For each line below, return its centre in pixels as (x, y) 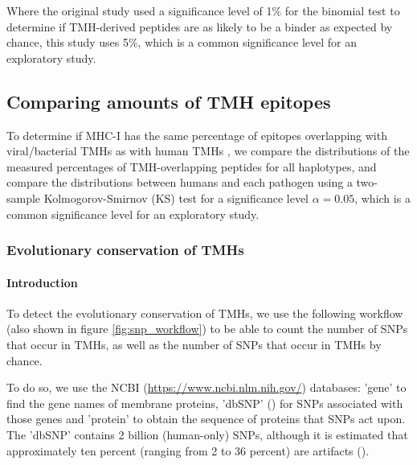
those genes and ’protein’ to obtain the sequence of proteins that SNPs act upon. (206, 419)
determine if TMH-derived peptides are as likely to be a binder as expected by (200, 26)
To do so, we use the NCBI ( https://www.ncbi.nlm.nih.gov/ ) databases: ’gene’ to (206, 387)
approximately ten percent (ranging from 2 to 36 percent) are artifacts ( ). (188, 450)
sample (24, 198)
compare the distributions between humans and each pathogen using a (180, 182)
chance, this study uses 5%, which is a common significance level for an (182, 42)
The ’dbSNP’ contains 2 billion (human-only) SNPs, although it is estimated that (207, 434)
